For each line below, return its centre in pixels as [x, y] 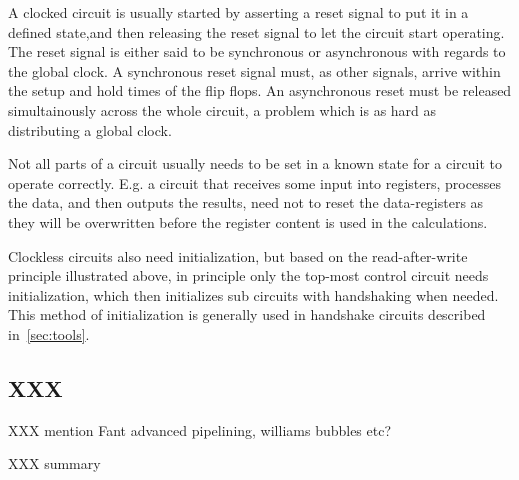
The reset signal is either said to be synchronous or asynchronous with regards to [257, 51]
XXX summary [54, 463]
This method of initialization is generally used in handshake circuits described [247, 314]
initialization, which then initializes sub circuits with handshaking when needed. [253, 294]
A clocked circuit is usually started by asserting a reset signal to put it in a [238, 12]
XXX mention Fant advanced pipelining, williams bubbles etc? [200, 429]
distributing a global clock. [90, 129]
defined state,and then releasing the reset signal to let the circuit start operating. [256, 31]
